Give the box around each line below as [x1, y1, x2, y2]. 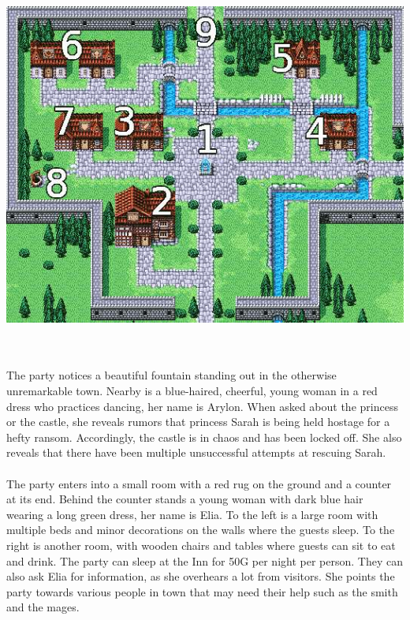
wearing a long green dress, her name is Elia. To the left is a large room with [6, 506, 378, 522]
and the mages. [6, 599, 80, 615]
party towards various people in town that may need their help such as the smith [6, 583, 398, 599]
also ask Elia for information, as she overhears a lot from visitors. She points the [6, 568, 395, 585]
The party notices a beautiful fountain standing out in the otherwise [6, 367, 337, 383]
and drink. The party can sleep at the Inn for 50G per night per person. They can [6, 552, 403, 569]
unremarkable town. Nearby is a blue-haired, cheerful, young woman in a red [6, 383, 378, 399]
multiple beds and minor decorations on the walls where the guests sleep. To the [6, 521, 395, 538]
